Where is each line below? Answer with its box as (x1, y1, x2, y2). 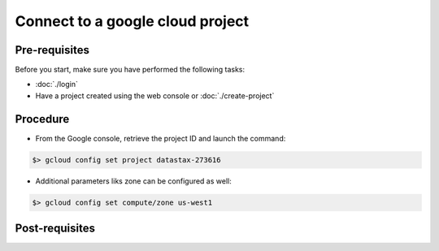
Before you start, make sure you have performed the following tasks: (15, 65, 246, 75)
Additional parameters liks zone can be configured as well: (35, 175, 232, 186)
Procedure (15, 112, 70, 126)
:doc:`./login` (35, 80, 79, 89)
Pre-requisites (15, 43, 89, 57)
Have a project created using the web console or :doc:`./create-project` (35, 90, 275, 101)
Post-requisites (15, 222, 95, 236)
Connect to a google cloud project (15, 12, 250, 30)
